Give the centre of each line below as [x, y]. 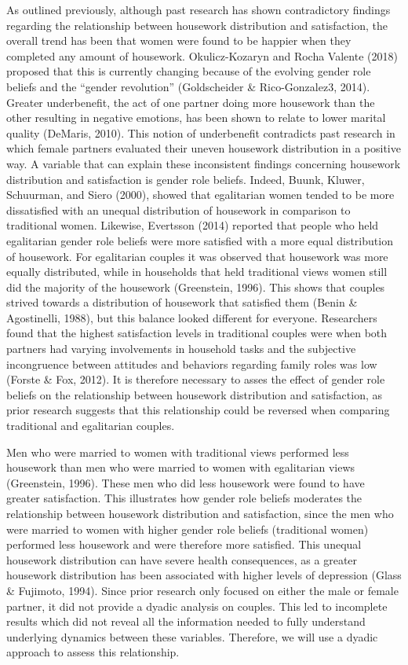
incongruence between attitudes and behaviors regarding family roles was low [192, 364]
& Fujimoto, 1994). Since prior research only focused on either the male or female [202, 590]
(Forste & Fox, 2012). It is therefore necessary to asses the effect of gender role [196, 379]
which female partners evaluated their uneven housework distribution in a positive [204, 148]
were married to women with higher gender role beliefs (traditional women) [188, 529]
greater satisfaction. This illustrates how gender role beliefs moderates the [184, 498]
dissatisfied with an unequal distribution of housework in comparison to [178, 209]
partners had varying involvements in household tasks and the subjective [181, 349]
